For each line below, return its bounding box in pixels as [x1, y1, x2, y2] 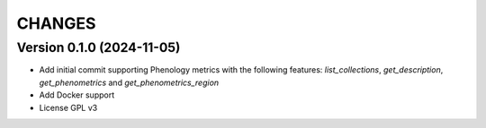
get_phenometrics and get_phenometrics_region [39, 77, 220, 88]
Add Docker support [39, 90, 115, 100]
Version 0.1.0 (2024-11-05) [16, 39, 181, 55]
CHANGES [16, 13, 96, 33]
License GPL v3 [39, 102, 98, 113]
